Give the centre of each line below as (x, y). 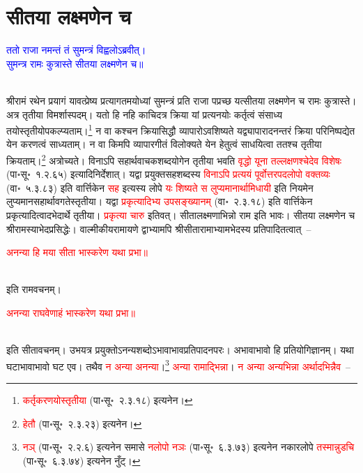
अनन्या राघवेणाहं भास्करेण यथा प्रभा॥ (71, 312)
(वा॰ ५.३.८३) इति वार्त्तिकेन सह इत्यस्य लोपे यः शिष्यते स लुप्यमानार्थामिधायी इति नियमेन (160, 187)
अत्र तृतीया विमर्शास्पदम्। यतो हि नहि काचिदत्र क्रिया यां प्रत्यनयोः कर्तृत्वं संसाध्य (144, 114)
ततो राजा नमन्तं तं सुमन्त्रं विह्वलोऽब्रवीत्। (76, 50)
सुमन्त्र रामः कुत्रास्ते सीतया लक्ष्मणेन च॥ (75, 63)
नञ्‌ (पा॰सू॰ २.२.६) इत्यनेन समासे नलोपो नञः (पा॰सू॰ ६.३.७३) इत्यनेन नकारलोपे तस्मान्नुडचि (188, 447)
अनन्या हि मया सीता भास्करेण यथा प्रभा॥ (77, 252)
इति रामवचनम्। (34, 289)
